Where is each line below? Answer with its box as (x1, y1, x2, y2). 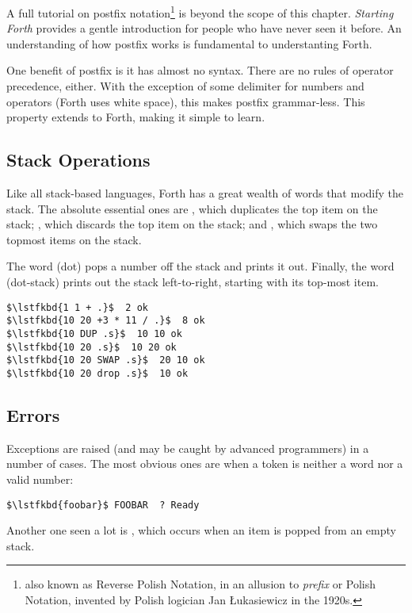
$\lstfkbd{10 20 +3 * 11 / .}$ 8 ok (6, 315, 205, 327)
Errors (6, 402, 60, 427)
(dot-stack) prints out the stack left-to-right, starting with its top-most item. (6, 273, 379, 289)
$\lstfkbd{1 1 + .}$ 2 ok (6, 301, 148, 313)
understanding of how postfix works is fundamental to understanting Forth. (6, 35, 372, 52)
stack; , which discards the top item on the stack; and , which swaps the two (6, 216, 378, 232)
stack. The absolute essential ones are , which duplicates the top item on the (6, 200, 378, 216)
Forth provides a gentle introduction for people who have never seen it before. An (6, 20, 402, 36)
